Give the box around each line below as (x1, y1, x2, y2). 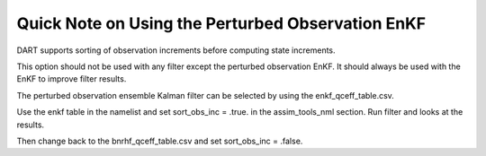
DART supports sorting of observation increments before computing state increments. (16, 45, 337, 56)
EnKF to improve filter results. (16, 74, 127, 84)
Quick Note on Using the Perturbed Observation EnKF (16, 13, 427, 33)
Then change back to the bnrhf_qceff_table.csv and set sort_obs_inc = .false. (16, 135, 303, 146)
